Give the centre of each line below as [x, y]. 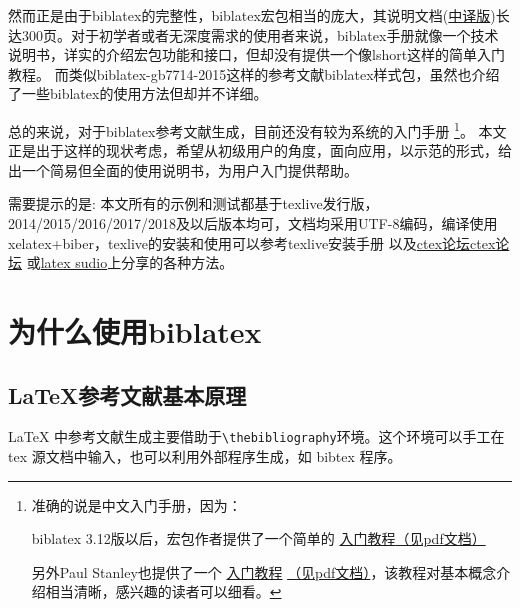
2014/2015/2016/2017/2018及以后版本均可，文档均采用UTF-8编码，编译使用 [253, 223]
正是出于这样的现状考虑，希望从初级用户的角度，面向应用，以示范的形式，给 [260, 150]
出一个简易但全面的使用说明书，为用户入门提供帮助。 [183, 169]
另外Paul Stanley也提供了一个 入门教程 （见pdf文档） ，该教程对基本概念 [264, 571]
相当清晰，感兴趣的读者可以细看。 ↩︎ [163, 591]
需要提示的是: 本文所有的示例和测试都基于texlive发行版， [193, 203]
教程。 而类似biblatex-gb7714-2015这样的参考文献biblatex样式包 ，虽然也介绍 [254, 73]
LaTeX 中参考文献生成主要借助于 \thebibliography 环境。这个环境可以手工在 [256, 436]
